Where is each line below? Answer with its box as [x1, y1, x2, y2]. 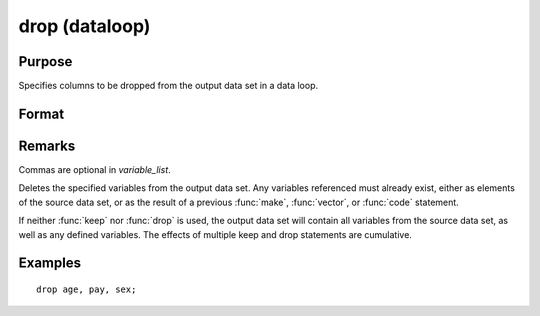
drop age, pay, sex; [36, 283, 137, 295]
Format [18, 105, 65, 122]
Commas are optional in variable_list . [18, 163, 172, 175]
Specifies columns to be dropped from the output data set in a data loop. [18, 80, 319, 92]
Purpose [18, 53, 73, 70]
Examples [18, 255, 82, 272]
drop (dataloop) [18, 15, 151, 37]
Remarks [18, 137, 76, 154]
